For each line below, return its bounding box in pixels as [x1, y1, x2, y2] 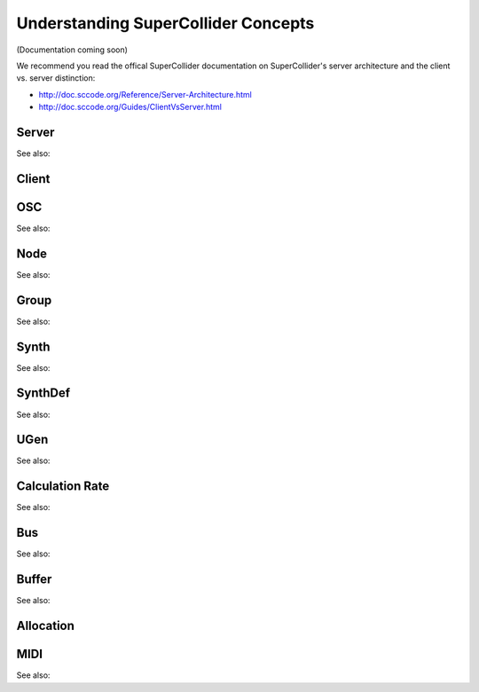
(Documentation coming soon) [16, 44, 129, 55]
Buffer [16, 572, 52, 587]
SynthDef [16, 386, 71, 401]
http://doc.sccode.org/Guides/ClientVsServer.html [38, 102, 222, 113]
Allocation [16, 618, 75, 633]
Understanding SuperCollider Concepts [16, 13, 315, 33]
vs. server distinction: [16, 73, 96, 83]
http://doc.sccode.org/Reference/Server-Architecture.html [38, 89, 252, 99]
